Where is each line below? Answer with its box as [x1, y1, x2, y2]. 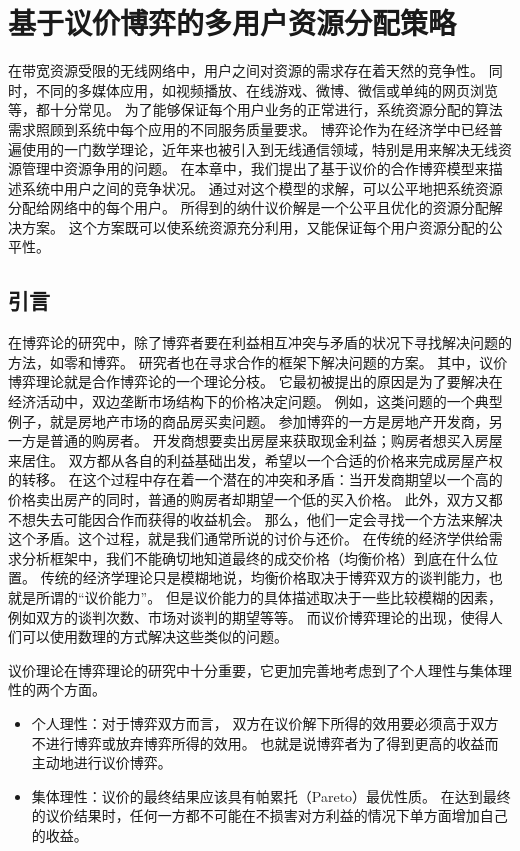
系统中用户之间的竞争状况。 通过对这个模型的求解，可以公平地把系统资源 [21, 177, 503, 198]
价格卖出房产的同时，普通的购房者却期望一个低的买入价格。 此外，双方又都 [8, 489, 503, 510]
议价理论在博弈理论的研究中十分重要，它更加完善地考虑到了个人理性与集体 [8, 659, 498, 680]
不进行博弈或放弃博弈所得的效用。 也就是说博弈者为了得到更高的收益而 [31, 732, 499, 753]
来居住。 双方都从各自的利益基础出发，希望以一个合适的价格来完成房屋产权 [8, 449, 503, 470]
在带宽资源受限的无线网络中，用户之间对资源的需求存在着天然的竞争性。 [8, 60, 484, 81]
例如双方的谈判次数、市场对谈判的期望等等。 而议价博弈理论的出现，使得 [8, 606, 489, 627]
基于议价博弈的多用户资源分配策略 [8, 2, 457, 43]
